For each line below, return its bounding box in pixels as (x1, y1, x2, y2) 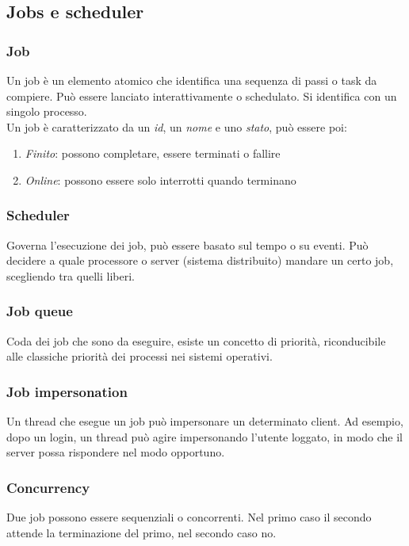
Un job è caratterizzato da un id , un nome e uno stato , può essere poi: (6, 118, 347, 135)
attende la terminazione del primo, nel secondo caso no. (6, 524, 277, 540)
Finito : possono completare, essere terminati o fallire (25, 145, 281, 162)
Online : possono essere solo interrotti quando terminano (25, 171, 296, 188)
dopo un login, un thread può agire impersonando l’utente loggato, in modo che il (6, 428, 403, 445)
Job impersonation (6, 381, 128, 401)
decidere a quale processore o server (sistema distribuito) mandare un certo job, (6, 252, 394, 269)
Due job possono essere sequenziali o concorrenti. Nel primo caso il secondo (6, 509, 372, 525)
